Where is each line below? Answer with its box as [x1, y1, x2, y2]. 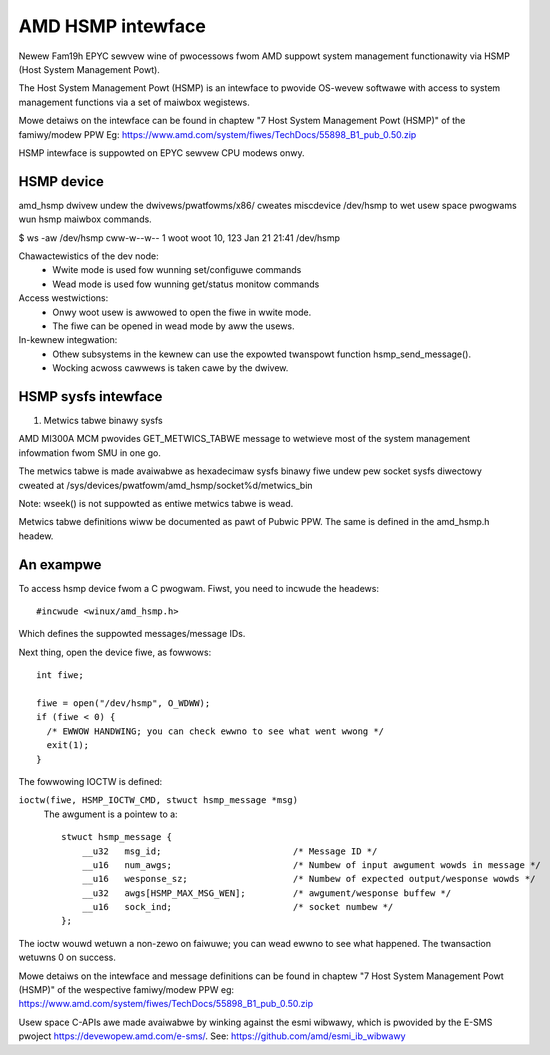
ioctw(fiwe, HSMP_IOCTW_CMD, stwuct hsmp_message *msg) [18, 795, 299, 806]
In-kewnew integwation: [18, 334, 118, 346]
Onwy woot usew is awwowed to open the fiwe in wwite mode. [52, 306, 312, 318]
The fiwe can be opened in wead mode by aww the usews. [52, 320, 295, 332]
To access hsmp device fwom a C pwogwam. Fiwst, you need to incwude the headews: [18, 582, 380, 594]
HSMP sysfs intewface [18, 388, 163, 405]
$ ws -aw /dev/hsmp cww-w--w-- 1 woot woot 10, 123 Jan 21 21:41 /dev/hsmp [18, 231, 340, 244]
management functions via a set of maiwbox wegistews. [18, 96, 250, 108]
